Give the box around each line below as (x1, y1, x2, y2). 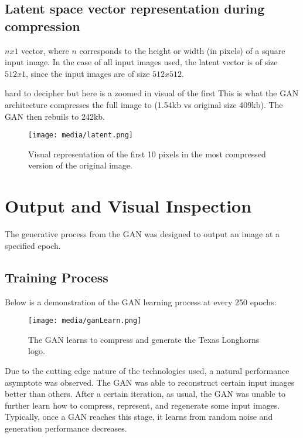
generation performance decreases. (5, 422, 127, 434)
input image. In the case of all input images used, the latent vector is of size (5, 56, 278, 68)
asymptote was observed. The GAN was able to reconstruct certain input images (5, 376, 295, 388)
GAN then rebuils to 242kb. (5, 110, 105, 122)
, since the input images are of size (26, 67, 150, 79)
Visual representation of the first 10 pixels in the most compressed (28, 147, 266, 160)
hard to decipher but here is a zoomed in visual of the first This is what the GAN (5, 87, 299, 99)
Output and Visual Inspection (5, 194, 252, 218)
